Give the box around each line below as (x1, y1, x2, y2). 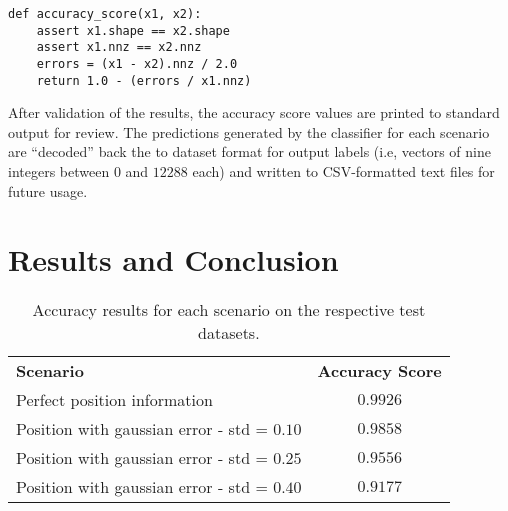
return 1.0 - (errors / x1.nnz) (36, 73, 252, 88)
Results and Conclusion (8, 239, 339, 280)
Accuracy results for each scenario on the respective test (32, 298, 426, 322)
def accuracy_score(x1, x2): (8, 7, 202, 21)
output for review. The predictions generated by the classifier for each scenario (8, 121, 490, 142)
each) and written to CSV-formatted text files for (192, 161, 495, 182)
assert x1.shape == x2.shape (36, 23, 230, 38)
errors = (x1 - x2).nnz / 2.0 (36, 56, 238, 71)
